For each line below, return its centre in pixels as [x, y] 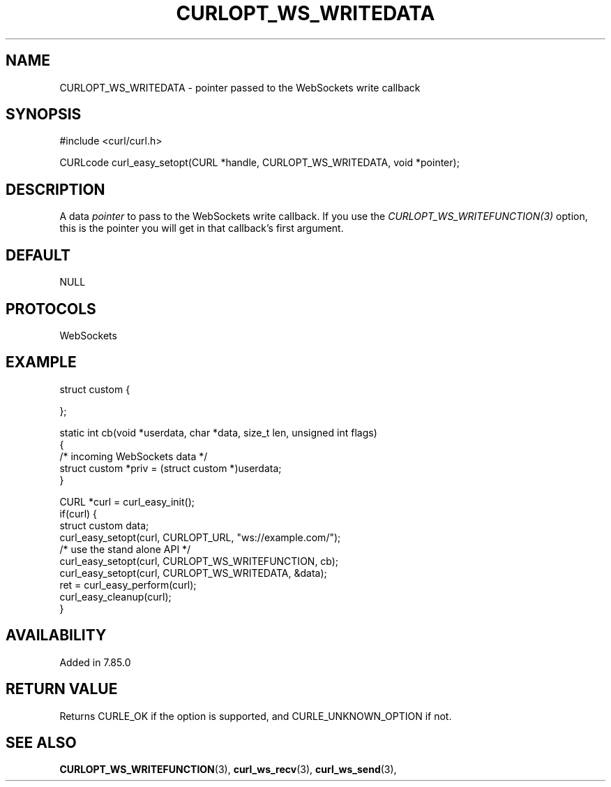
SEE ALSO [41, 742]
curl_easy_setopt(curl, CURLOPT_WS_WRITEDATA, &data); [193, 573]
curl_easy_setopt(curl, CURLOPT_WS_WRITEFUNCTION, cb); [199, 561]
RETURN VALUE [62, 689]
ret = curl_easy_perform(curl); [128, 584]
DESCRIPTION [55, 189]
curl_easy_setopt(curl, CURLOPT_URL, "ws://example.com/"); [200, 537]
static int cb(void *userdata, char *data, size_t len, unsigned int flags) [218, 432]
